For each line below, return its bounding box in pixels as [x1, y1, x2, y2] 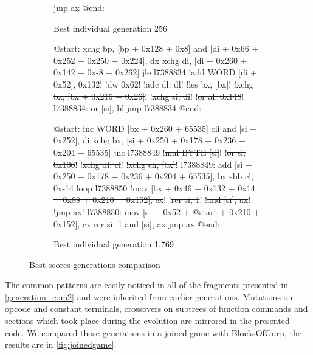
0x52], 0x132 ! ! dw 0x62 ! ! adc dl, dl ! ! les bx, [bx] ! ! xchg [53, 77, 253, 90]
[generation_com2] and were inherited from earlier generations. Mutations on [5, 290, 293, 303]
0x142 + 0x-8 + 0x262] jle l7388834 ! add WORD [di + [53, 66, 258, 78]
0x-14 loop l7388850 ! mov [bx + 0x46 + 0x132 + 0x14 [53, 181, 255, 194]
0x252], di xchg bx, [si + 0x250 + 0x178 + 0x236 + [53, 134, 246, 146]
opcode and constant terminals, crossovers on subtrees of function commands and [5, 302, 308, 315]
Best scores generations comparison [29, 258, 160, 271]
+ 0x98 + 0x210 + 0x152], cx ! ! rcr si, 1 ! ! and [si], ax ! [53, 193, 251, 206]
